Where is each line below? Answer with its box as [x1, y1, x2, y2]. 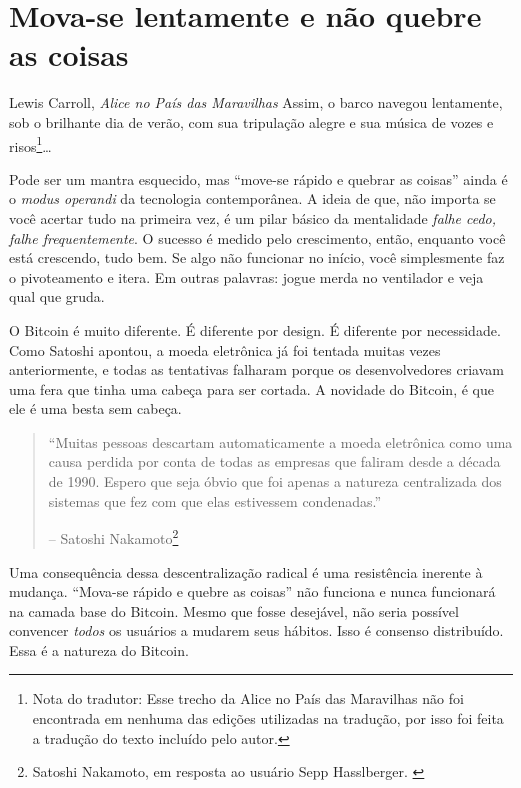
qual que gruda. [9, 286, 105, 307]
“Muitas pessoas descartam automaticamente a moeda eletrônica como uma [48, 431, 513, 452]
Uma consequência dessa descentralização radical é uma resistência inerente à [9, 561, 483, 582]
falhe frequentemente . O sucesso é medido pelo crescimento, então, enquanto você [9, 227, 506, 248]
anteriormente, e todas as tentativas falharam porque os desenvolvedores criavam [9, 359, 504, 380]
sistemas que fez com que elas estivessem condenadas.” [48, 490, 382, 511]
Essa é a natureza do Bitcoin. [9, 639, 189, 660]
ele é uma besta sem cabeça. [9, 398, 182, 419]
